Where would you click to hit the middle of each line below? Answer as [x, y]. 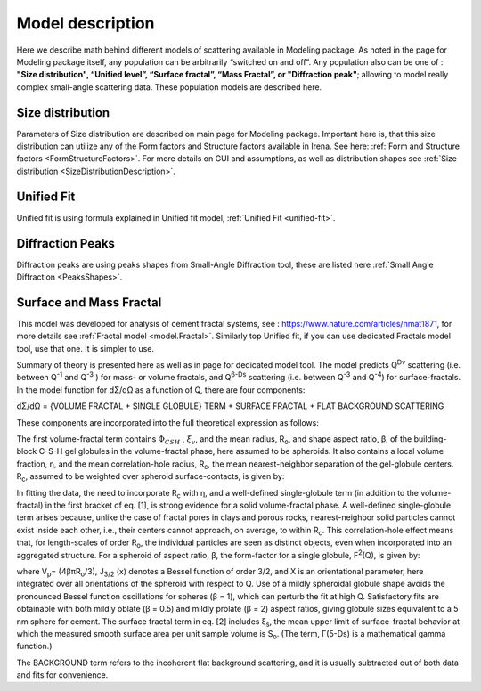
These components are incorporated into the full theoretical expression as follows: [168, 422]
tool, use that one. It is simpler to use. [86, 348]
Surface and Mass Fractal [89, 302]
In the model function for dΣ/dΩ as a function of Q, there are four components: [161, 390]
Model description [86, 23]
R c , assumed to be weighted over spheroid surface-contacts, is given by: [151, 477]
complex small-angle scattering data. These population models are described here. [169, 87]
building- [430, 439]
